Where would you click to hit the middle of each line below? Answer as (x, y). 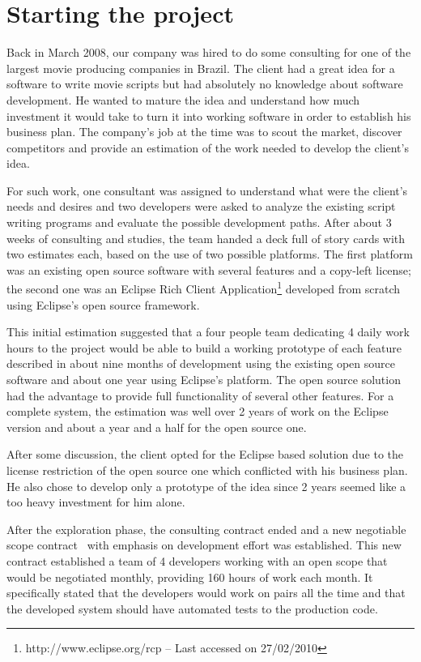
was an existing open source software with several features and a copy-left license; (209, 269)
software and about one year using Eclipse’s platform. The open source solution (204, 380)
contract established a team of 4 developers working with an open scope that (197, 561)
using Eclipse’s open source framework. (103, 304)
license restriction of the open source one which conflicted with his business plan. (207, 470)
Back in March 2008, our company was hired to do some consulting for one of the (209, 52)
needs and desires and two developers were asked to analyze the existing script (201, 206)
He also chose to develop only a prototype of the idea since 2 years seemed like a (206, 486)
